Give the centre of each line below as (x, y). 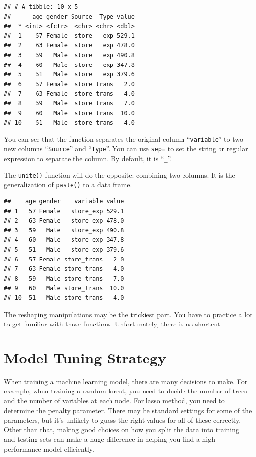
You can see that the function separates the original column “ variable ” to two (124, 139)
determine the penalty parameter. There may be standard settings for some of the (128, 410)
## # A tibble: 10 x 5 (41, 7)
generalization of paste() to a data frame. (68, 184)
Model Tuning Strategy (85, 357)
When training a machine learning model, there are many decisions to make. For (126, 381)
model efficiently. (69, 449)
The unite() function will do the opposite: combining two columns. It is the (120, 175)
